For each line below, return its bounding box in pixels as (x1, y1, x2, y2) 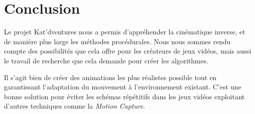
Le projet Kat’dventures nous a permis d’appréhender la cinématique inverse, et (4, 27, 246, 37)
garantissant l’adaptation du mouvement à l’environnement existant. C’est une (4, 82, 242, 92)
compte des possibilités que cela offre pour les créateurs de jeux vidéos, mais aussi (4, 46, 252, 56)
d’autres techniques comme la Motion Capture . (4, 101, 146, 111)
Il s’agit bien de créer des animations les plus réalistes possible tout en (4, 72, 217, 82)
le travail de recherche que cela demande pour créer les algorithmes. (4, 55, 209, 65)
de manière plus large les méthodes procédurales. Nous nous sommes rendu (4, 36, 231, 46)
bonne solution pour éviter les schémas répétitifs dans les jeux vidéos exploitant (4, 91, 245, 101)
